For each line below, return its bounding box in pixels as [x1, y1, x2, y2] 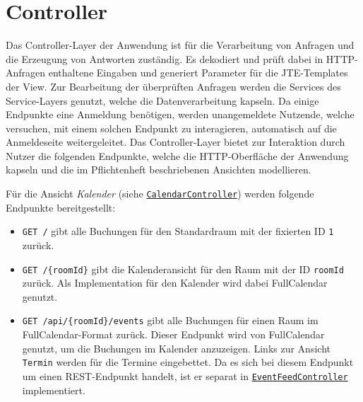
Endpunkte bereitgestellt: [6, 200, 116, 214]
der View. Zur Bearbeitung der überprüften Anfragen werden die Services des [6, 79, 341, 93]
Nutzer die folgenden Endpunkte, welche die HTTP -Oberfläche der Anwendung [6, 148, 349, 163]
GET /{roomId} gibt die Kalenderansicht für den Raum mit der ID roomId [22, 261, 344, 276]
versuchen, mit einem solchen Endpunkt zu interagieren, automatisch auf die [6, 120, 337, 135]
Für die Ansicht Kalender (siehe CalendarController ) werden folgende [6, 186, 314, 201]
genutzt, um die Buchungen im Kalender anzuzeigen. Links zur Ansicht [22, 340, 331, 355]
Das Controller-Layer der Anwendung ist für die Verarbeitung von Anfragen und [6, 38, 355, 52]
